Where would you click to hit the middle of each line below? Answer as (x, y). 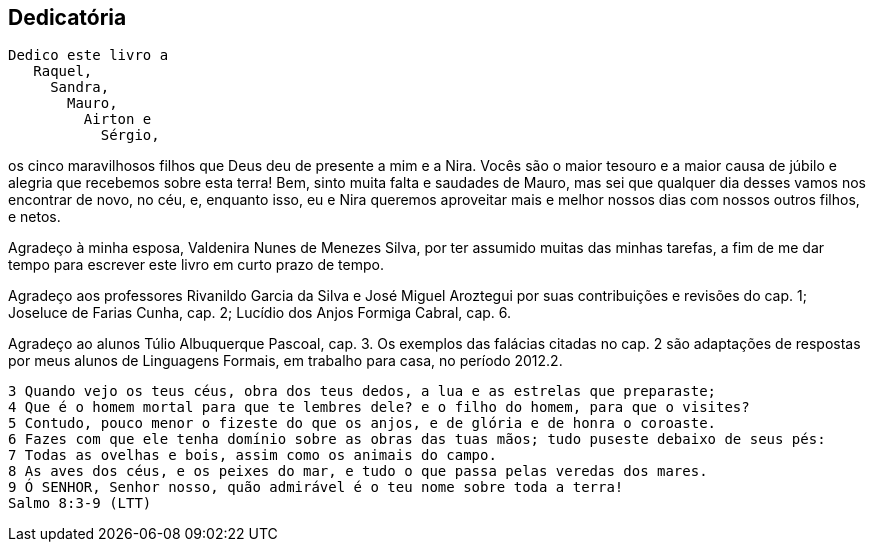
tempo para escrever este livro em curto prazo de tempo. (196, 265)
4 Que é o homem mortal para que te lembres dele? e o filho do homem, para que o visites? (379, 407)
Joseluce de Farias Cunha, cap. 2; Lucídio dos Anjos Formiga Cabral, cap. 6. (260, 313)
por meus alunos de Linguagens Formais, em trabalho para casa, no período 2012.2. (285, 361)
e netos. (34, 217)
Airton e (117, 119)
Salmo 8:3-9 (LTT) (80, 503)
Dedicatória (67, 17)
